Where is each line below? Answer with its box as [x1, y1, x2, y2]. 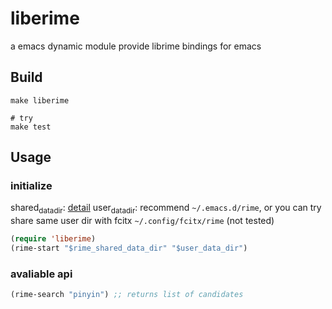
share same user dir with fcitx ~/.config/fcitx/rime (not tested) [10, 215, 275, 227]
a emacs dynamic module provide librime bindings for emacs [10, 40, 262, 52]
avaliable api [10, 267, 73, 281]
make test [10, 122, 52, 132]
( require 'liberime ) [10, 234, 97, 244]
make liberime [10, 95, 70, 106]
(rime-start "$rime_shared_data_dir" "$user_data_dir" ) [10, 243, 248, 254]
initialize [10, 179, 53, 193]
